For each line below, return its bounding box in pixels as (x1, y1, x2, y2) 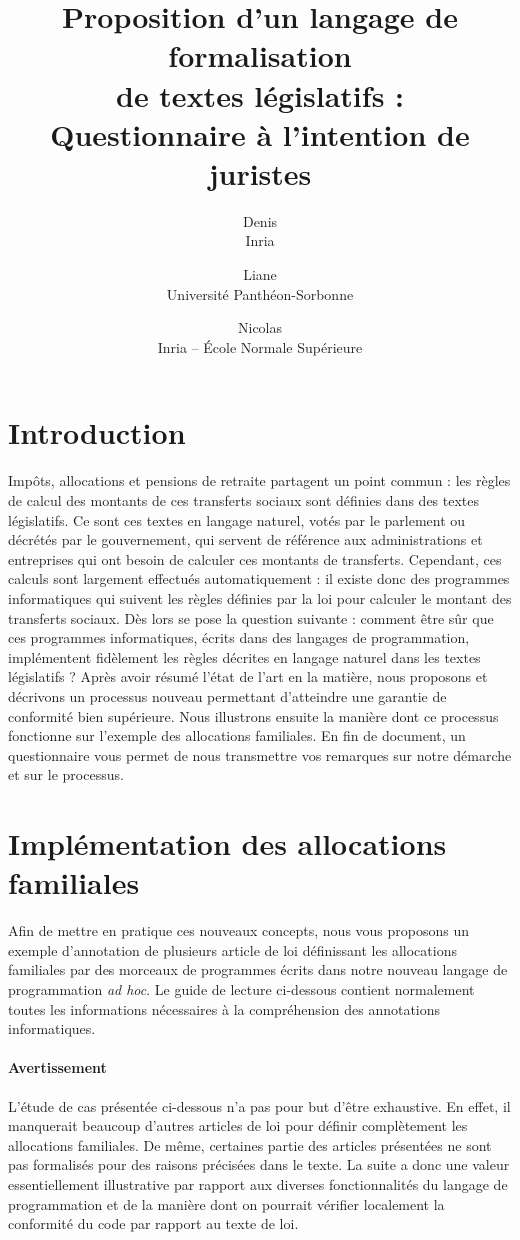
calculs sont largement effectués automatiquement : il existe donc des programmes (8, 568, 510, 589)
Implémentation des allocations (8, 823, 447, 864)
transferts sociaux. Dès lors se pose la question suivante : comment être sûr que (8, 607, 494, 628)
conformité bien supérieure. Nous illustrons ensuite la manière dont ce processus (8, 705, 499, 726)
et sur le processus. (8, 764, 124, 785)
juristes (208, 152, 312, 193)
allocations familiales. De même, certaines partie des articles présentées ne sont (8, 1134, 492, 1155)
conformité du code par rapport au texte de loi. (8, 1213, 299, 1234)
